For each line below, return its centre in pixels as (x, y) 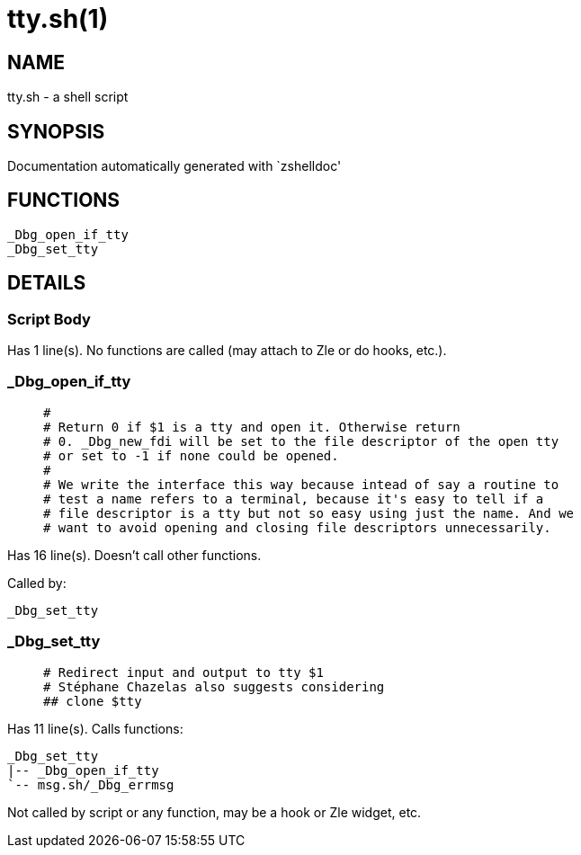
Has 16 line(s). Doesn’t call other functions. (134, 555)
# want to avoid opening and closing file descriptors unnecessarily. (297, 527)
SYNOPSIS (56, 131)
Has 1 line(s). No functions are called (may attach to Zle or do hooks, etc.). (227, 351)
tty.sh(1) (58, 19)
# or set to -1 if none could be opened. (191, 455)
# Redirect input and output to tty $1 (183, 672)
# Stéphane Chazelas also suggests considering (214, 686)
